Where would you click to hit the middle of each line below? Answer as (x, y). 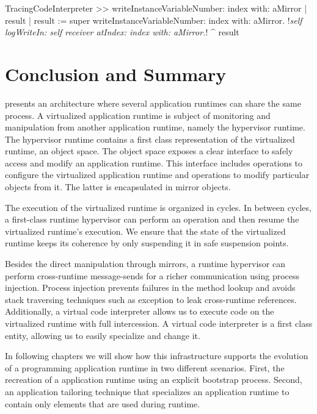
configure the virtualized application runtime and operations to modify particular (157, 175)
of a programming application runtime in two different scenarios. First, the (145, 367)
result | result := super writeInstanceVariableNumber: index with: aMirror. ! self (154, 20)
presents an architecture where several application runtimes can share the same (153, 103)
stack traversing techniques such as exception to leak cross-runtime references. (151, 299)
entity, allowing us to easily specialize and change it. (103, 335)
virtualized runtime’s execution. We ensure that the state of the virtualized (145, 231)
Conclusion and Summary (116, 73)
